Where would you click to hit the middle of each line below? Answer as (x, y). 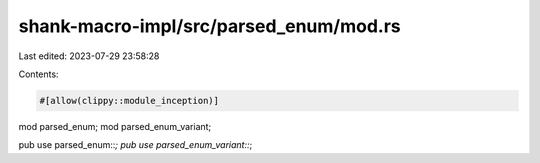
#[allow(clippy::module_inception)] (129, 100)
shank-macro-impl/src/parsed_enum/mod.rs (209, 26)
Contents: (38, 74)
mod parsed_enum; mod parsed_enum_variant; (115, 126)
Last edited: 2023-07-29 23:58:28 (89, 56)
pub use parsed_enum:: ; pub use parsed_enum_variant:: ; (135, 145)
